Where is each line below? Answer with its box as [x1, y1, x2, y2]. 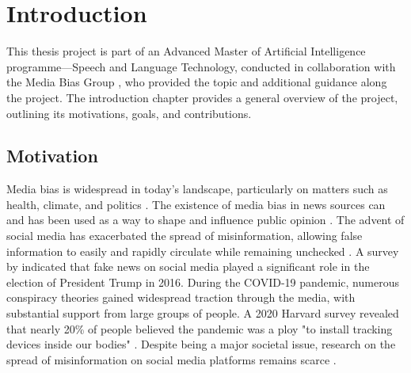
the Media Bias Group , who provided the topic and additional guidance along [6, 74, 387, 90]
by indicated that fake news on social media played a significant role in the [6, 258, 370, 275]
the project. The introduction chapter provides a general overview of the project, [6, 89, 398, 105]
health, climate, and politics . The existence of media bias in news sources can [6, 196, 386, 212]
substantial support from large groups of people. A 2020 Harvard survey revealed [6, 305, 399, 322]
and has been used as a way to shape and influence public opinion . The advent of [6, 211, 405, 228]
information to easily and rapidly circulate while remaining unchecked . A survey [6, 242, 399, 259]
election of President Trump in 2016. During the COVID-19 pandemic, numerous [6, 273, 399, 290]
